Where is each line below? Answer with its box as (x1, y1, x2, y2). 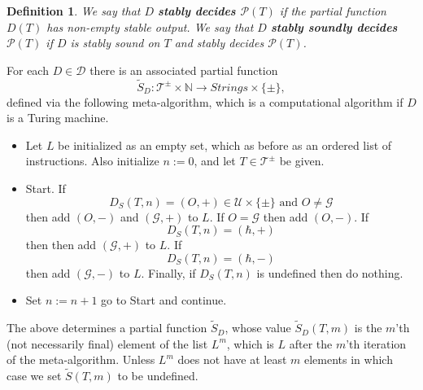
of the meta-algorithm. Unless (7, 351, 155, 368)
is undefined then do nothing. (256, 264, 403, 281)
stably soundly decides (270, 18, 398, 35)
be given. (279, 152, 325, 169)
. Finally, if (141, 264, 196, 281)
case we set (7, 367, 62, 384)
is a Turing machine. (7, 109, 109, 126)
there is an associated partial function (89, 61, 278, 78)
